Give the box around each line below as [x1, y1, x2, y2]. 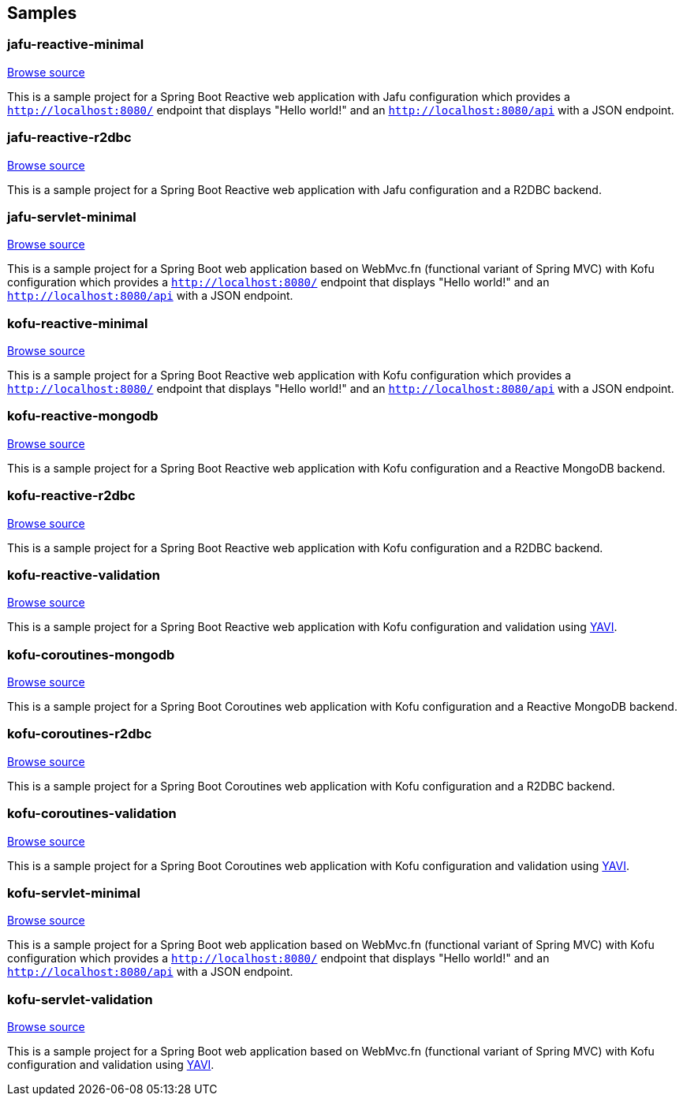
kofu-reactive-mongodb [7, 408, 159, 424]
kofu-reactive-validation [7, 566, 160, 583]
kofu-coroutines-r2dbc [7, 726, 152, 742]
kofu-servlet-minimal [7, 884, 140, 901]
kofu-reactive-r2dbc [7, 487, 136, 504]
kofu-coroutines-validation [7, 805, 177, 822]
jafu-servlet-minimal [7, 208, 136, 225]
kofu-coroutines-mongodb [7, 646, 175, 663]
